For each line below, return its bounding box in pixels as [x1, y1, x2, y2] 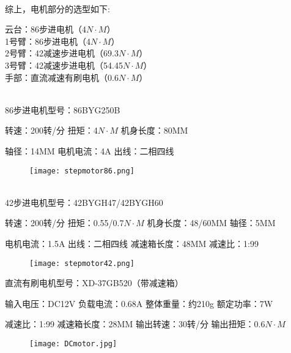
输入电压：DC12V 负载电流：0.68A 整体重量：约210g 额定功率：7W [5, 297, 273, 309]
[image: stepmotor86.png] [29, 166, 134, 175]
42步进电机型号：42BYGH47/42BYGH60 [5, 195, 163, 208]
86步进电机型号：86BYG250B [5, 103, 120, 116]
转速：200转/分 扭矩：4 [5, 124, 98, 137]
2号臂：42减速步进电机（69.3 [5, 47, 119, 59]
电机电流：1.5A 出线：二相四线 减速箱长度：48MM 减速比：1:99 [5, 237, 259, 249]
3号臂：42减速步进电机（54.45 [5, 58, 123, 71]
